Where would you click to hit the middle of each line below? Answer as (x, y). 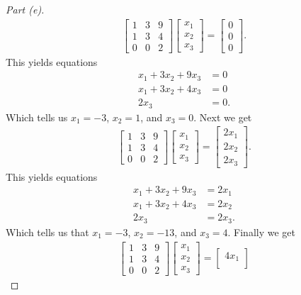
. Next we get (223, 117)
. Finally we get (261, 232)
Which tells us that (47, 232)
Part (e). (25, 9)
